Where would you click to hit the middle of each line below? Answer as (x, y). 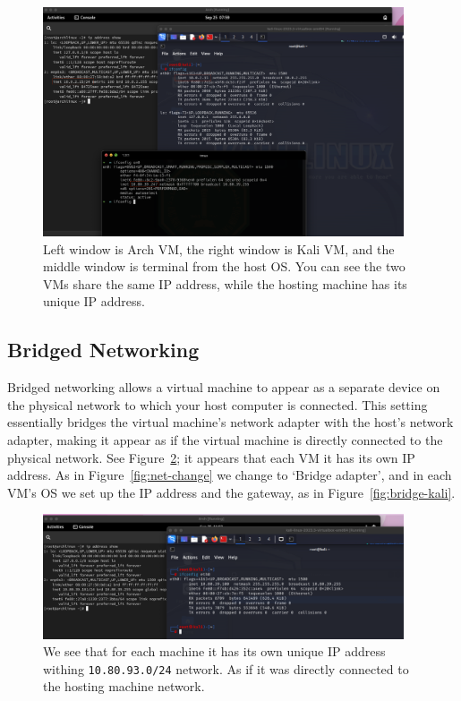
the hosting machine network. (124, 686)
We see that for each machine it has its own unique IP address (214, 651)
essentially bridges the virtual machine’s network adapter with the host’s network (230, 422)
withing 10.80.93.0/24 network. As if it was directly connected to (226, 668)
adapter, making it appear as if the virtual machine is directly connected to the (225, 440)
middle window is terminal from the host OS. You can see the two (224, 266)
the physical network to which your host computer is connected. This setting (218, 404)
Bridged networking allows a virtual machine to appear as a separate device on (224, 387)
